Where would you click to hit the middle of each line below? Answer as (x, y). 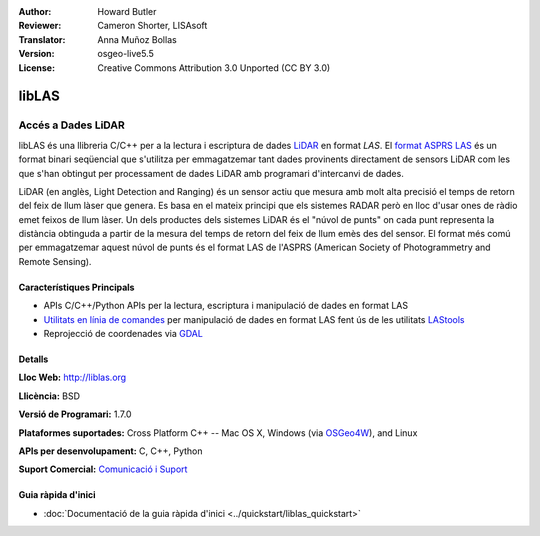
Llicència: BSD (49, 396)
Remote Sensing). (55, 261)
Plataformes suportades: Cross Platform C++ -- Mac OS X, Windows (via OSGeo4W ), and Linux (218, 432)
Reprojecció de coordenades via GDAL (123, 334)
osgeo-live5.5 (125, 54)
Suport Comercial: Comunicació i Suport (103, 469)
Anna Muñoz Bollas (137, 39)
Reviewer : (40, 26)
